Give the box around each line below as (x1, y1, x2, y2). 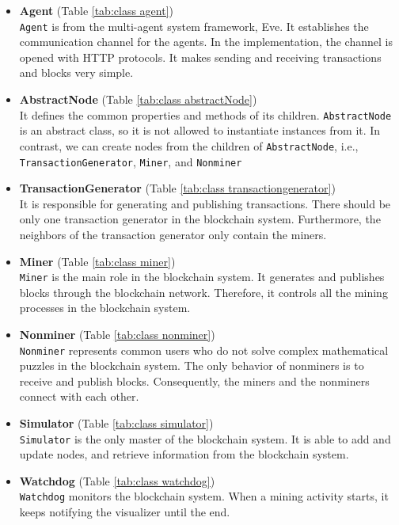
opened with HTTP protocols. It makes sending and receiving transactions (19, 48, 382, 65)
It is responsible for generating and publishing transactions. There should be (19, 195, 391, 211)
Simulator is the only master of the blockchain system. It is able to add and (19, 430, 391, 447)
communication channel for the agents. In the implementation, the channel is (19, 33, 393, 50)
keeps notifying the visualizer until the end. (19, 504, 230, 520)
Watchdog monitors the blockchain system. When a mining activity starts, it (19, 488, 389, 504)
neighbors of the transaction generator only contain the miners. (19, 226, 327, 242)
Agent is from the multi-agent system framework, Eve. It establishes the (19, 17, 369, 34)
